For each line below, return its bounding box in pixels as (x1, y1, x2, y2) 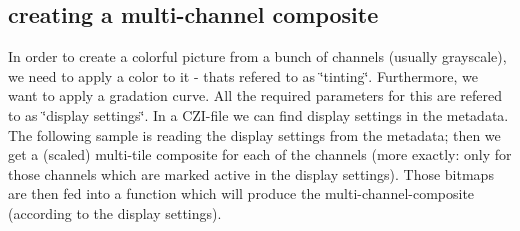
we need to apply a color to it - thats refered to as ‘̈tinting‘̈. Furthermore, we (8, 65, 478, 86)
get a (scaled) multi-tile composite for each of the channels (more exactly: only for (8, 144, 512, 165)
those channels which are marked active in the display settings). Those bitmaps (8, 163, 494, 184)
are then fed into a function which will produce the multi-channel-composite (8, 183, 475, 204)
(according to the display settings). (8, 202, 222, 223)
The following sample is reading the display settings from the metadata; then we (8, 124, 501, 145)
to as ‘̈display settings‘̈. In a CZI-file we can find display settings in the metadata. (8, 104, 509, 125)
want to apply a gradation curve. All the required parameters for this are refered (8, 85, 503, 106)
